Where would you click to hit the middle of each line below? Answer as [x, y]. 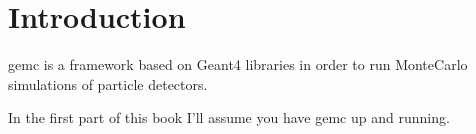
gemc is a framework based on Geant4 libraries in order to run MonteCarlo [238, 64]
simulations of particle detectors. [108, 83]
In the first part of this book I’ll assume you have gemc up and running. [229, 117]
